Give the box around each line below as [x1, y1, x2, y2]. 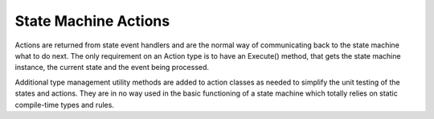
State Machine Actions [14, 12, 170, 30]
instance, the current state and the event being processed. [14, 63, 209, 72]
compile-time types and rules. [14, 100, 114, 109]
